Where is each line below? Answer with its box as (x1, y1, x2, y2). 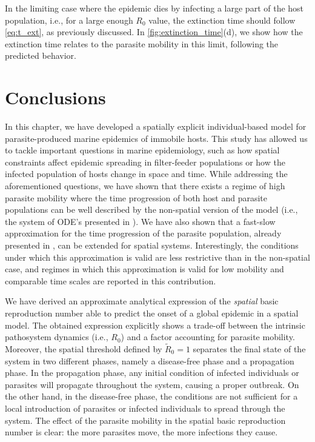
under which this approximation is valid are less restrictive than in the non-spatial (5, 250, 310, 263)
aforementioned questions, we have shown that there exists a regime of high (5, 179, 285, 192)
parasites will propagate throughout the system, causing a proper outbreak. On (5, 378, 299, 390)
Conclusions (5, 85, 106, 110)
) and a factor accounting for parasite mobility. (121, 330, 295, 343)
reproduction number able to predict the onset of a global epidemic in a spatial (5, 307, 299, 319)
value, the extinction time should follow (148, 13, 296, 26)
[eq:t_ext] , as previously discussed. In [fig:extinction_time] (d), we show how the (5, 25, 303, 38)
